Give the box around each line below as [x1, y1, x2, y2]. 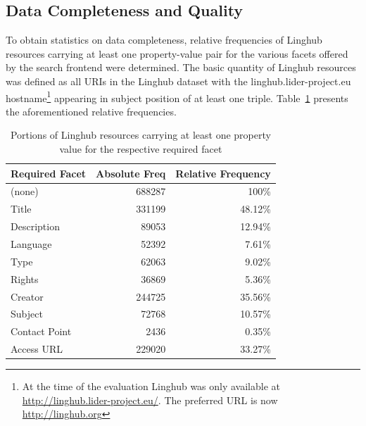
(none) [11, 184, 39, 199]
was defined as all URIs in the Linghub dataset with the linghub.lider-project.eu [6, 73, 351, 88]
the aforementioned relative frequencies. [6, 104, 177, 118]
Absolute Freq [96, 165, 166, 180]
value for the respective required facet [59, 142, 222, 156]
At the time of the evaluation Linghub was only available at [22, 379, 281, 394]
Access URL [11, 342, 63, 356]
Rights [11, 271, 39, 286]
